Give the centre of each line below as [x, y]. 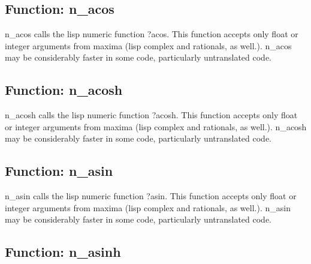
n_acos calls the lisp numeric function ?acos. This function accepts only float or [152, 34]
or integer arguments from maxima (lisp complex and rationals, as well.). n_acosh [156, 126]
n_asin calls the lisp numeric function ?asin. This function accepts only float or [151, 196]
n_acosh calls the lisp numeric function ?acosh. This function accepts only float [151, 115]
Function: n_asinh [63, 252]
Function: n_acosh [64, 90]
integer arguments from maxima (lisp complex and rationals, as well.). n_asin [148, 207]
